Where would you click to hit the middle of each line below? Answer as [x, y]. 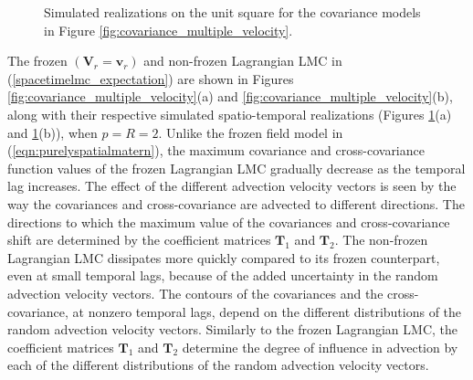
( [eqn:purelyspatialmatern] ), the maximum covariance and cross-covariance [216, 150]
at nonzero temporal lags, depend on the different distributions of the [267, 311]
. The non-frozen [381, 240]
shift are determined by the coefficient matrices [139, 240]
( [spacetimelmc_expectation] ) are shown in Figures [151, 78]
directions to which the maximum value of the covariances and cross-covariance [229, 222]
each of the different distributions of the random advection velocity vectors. [218, 365]
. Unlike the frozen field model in [251, 132]
